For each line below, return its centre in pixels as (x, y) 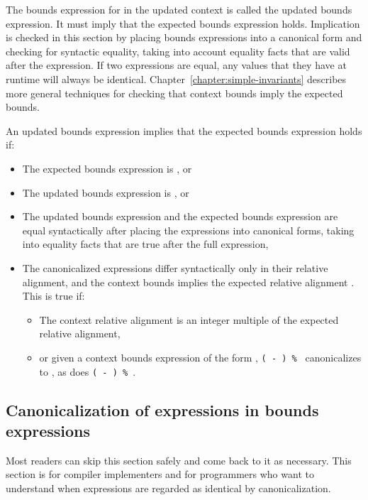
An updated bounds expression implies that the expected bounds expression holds (184, 130)
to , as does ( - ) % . (88, 371)
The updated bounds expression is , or (106, 192)
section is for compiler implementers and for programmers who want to (160, 474)
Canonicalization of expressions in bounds (162, 409)
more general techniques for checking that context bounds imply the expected (174, 93)
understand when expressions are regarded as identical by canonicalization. (168, 488)
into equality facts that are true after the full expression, (145, 244)
